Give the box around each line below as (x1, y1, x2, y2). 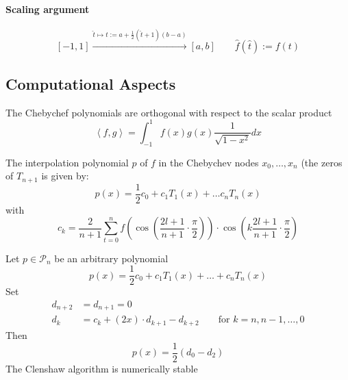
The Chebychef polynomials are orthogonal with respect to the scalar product (5, 105, 332, 119)
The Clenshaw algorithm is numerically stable (5, 361, 198, 375)
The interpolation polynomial (5, 155, 129, 169)
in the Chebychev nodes (158, 155, 259, 169)
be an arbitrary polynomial (54, 251, 169, 265)
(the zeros (301, 155, 343, 169)
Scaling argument (5, 1, 90, 16)
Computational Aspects (5, 73, 176, 94)
